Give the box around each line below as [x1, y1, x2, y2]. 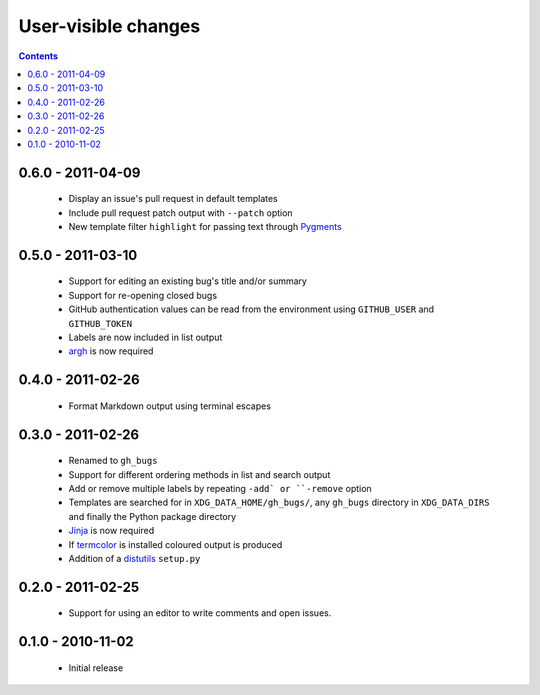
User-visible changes [18, 15, 201, 37]
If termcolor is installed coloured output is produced [68, 538, 283, 550]
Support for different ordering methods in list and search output [68, 468, 331, 480]
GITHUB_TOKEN [68, 318, 133, 329]
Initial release [68, 661, 124, 674]
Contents [18, 50, 59, 62]
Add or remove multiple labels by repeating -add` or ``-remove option [68, 483, 372, 495]
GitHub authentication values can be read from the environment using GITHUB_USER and [68, 303, 435, 315]
